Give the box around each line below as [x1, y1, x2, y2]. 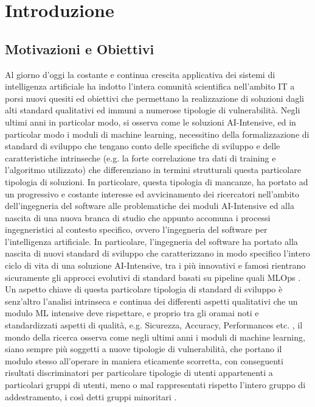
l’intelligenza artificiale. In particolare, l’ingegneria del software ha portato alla [5, 235, 298, 247]
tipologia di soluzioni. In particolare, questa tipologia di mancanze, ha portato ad [5, 175, 308, 188]
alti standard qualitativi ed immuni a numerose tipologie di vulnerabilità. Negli [5, 104, 300, 116]
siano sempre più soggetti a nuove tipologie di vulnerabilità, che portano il [5, 342, 282, 355]
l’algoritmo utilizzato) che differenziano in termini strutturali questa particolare [5, 163, 301, 176]
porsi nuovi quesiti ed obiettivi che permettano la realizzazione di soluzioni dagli [5, 91, 304, 104]
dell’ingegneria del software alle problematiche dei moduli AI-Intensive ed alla [5, 199, 294, 212]
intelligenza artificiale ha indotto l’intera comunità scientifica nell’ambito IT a [5, 80, 295, 93]
